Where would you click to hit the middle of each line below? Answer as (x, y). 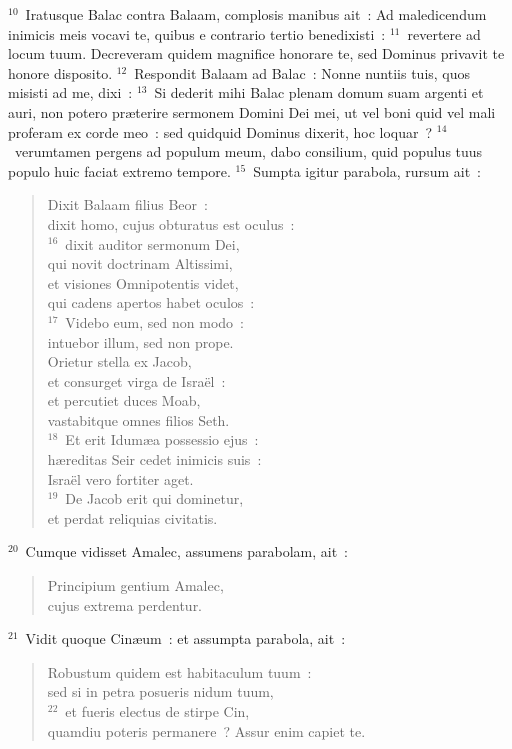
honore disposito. (60, 72)
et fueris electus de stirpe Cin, (157, 711)
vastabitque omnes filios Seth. (138, 419)
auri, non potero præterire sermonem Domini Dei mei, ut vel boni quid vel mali (252, 111)
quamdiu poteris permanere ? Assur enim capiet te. (206, 730)
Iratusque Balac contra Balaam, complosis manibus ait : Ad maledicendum (256, 14)
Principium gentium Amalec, (135, 585)
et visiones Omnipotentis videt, (143, 282)
